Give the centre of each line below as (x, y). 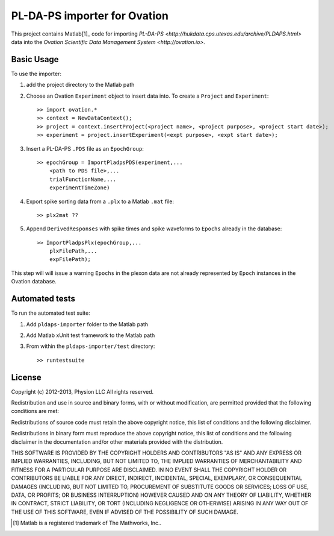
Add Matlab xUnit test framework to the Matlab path (91, 335)
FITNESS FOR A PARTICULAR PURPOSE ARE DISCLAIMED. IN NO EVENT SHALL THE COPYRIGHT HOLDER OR (149, 470)
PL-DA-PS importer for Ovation (90, 16)
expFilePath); (70, 260)
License (26, 377)
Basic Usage (35, 59)
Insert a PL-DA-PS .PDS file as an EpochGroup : (85, 148)
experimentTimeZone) (79, 188)
